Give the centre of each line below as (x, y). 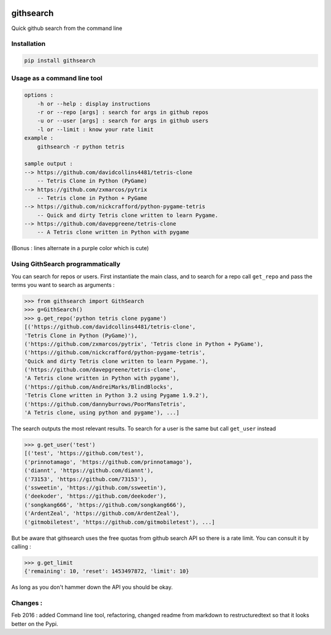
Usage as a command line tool (57, 78)
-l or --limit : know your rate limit (95, 129)
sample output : (49, 164)
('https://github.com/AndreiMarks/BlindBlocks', (99, 387)
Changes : (27, 603)
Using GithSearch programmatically (66, 264)
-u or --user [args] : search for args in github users (123, 121)
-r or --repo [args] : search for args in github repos (123, 112)
